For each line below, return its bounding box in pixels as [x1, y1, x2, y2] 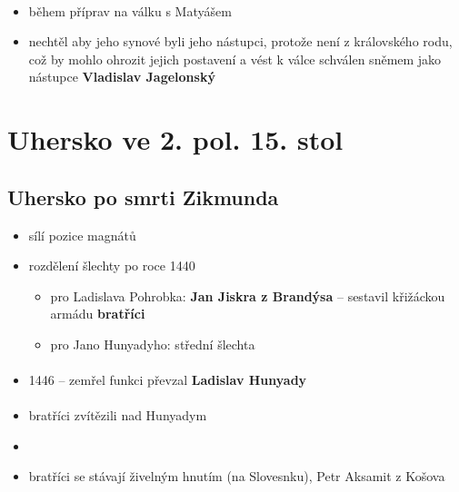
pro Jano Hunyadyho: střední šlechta [50, 334, 255, 353]
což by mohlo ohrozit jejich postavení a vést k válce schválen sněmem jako [28, 49, 442, 68]
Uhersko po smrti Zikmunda [7, 182, 279, 211]
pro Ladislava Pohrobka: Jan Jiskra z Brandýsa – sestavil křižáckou [50, 286, 445, 305]
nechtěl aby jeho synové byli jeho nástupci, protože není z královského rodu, [28, 32, 453, 51]
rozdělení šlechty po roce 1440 [28, 256, 195, 275]
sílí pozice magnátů [28, 225, 136, 244]
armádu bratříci [50, 304, 145, 323]
